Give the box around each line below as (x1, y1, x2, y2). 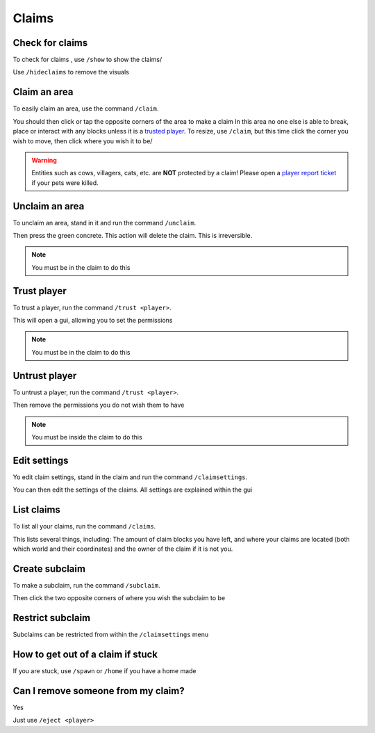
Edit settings (12, 454, 69, 466)
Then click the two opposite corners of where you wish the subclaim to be (12, 594, 226, 602)
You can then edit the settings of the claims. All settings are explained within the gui (12, 485, 253, 494)
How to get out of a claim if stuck (12, 648, 158, 660)
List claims (12, 504, 60, 516)
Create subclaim (12, 563, 86, 574)
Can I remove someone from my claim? (12, 685, 185, 697)
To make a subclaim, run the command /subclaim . (12, 581, 160, 589)
